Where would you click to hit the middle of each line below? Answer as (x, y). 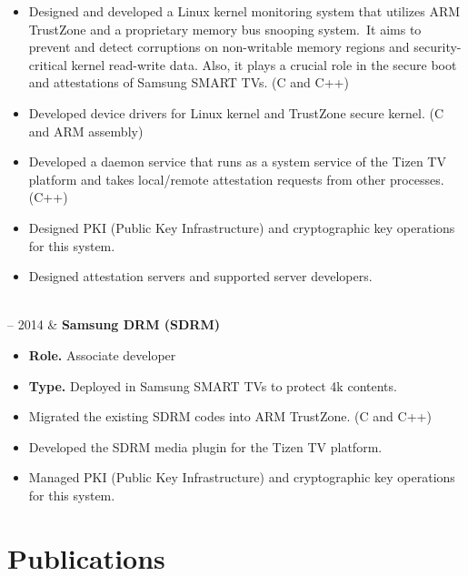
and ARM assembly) (86, 131)
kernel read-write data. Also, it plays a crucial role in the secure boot (264, 64)
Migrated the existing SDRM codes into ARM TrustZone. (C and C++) (230, 416)
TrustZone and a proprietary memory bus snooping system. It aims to (225, 29)
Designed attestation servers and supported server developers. (200, 276)
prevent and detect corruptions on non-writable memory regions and (219, 47)
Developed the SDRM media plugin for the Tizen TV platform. (205, 446)
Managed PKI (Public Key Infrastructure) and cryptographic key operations (242, 477)
